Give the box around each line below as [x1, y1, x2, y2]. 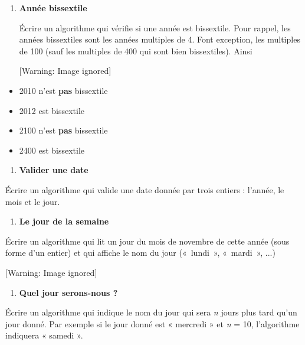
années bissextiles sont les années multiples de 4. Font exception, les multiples [19, 33, 300, 45]
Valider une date [19, 164, 88, 176]
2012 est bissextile [19, 104, 85, 116]
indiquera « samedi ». [5, 329, 83, 341]
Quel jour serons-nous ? [19, 286, 118, 298]
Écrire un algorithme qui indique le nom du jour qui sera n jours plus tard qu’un [5, 306, 297, 318]
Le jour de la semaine [19, 215, 109, 227]
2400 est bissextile [19, 144, 85, 156]
